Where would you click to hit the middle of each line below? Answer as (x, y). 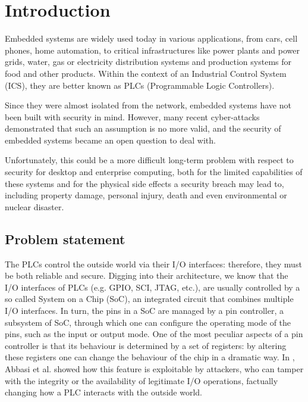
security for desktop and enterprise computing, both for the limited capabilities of (154, 172)
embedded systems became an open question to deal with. (110, 140)
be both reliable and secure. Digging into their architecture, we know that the (147, 275)
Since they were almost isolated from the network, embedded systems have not (148, 105)
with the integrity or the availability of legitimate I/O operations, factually (142, 380)
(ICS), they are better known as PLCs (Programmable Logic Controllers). (140, 85)
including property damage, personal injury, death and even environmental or (146, 195)
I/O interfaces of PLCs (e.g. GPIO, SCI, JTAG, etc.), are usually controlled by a (153, 287)
